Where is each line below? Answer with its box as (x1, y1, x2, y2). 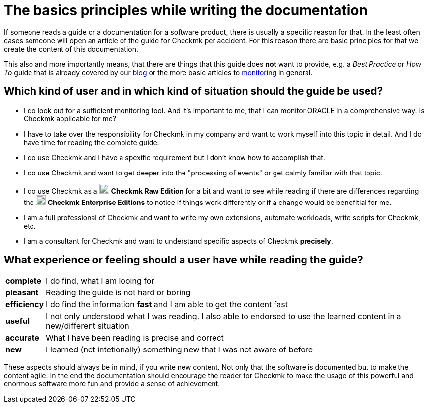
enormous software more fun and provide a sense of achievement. (4, 379, 220, 388)
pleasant (5, 288, 39, 298)
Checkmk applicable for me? (24, 114, 117, 123)
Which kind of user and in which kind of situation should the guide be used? (4, 85, 383, 98)
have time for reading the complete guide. (24, 138, 159, 146)
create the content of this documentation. (4, 44, 138, 53)
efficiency (5, 299, 44, 310)
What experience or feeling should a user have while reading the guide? (4, 254, 363, 266)
